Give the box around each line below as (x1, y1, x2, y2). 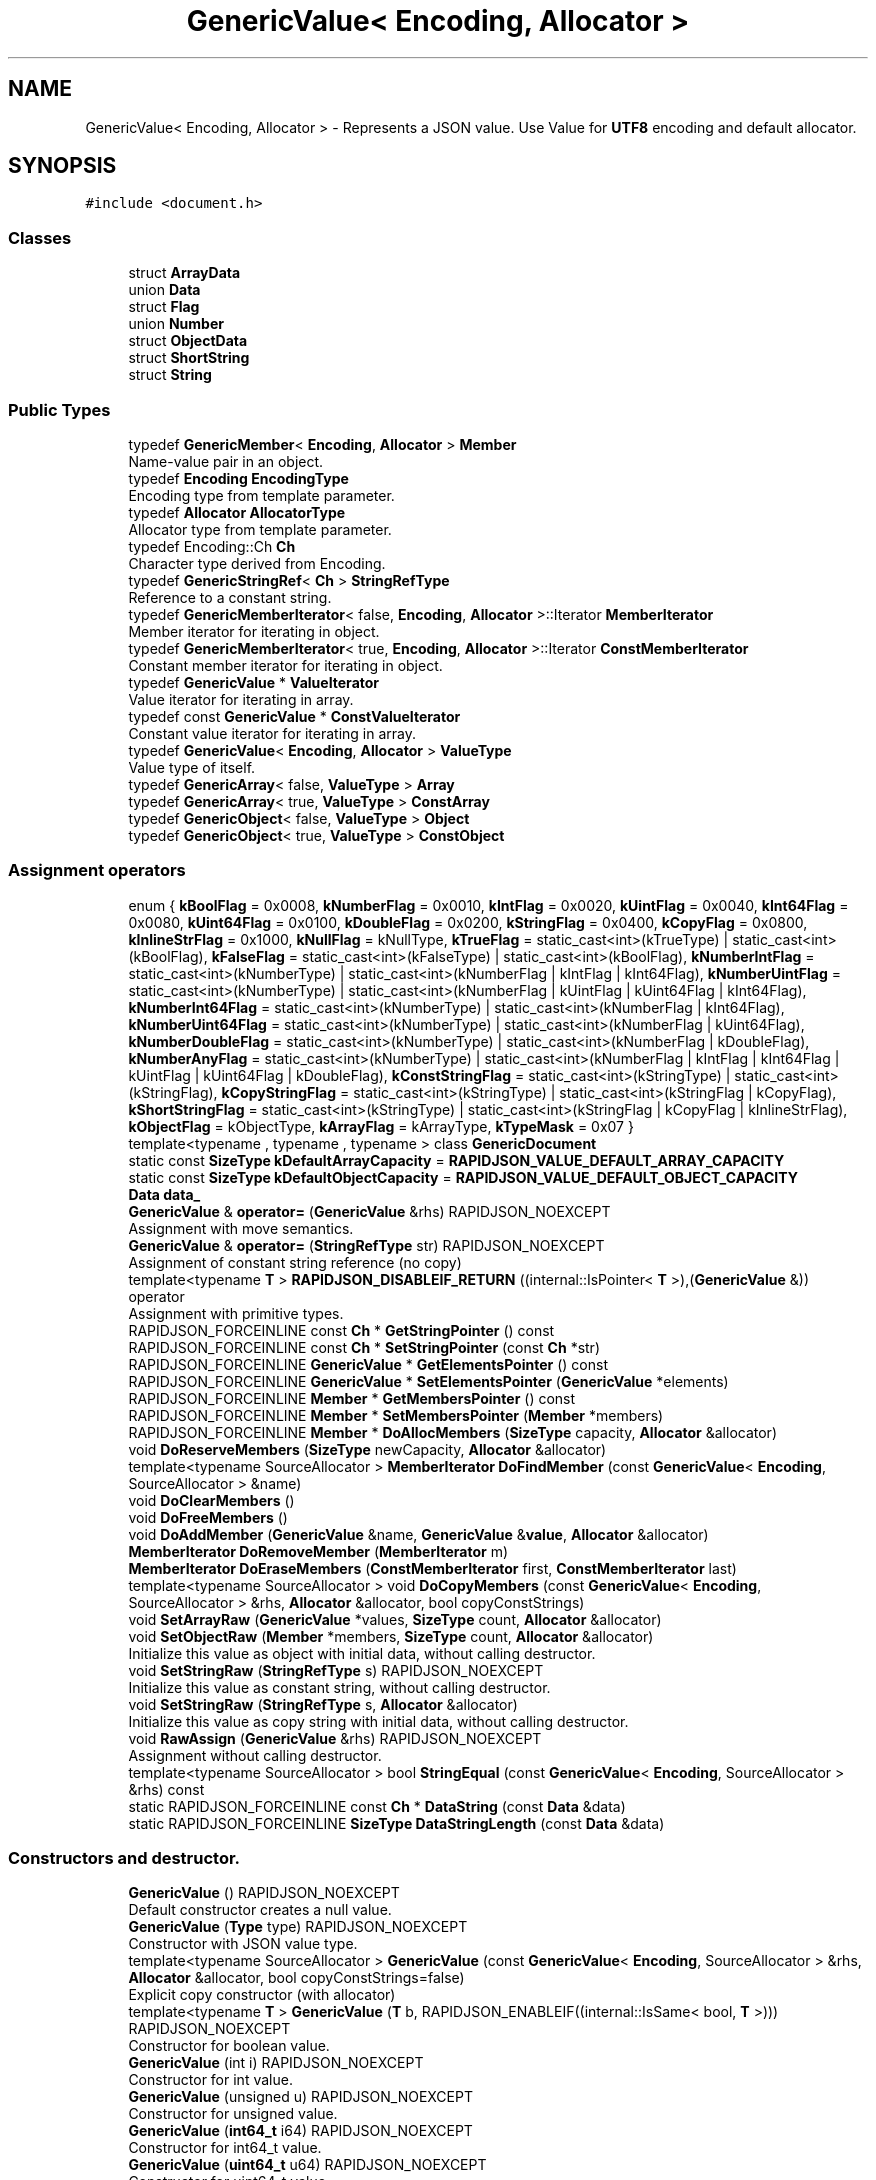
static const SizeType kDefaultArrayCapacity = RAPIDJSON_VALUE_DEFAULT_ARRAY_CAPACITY (128, 1151, 785, 1169)
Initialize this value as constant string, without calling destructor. (128, 1678, 551, 1696)
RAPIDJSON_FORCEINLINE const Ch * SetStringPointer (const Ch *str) (128, 1338, 600, 1356)
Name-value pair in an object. (128, 452, 324, 470)
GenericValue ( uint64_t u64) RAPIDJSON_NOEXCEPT (128, 2156, 487, 2174)
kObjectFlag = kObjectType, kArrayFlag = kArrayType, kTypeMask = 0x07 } (128, 1117, 634, 1135)
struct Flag (128, 298, 200, 316)
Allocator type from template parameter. (128, 520, 392, 538)
